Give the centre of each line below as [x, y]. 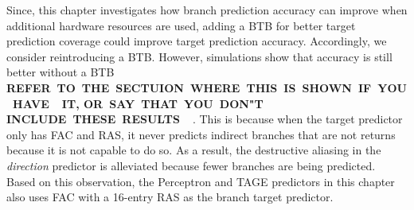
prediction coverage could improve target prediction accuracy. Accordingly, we [197, 41]
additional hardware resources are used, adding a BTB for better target [181, 25]
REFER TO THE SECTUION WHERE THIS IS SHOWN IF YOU [207, 87]
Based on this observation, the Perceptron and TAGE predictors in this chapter [201, 181]
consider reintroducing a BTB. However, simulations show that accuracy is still [199, 56]
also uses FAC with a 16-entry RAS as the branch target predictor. [170, 197]
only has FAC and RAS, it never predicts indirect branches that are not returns [201, 134]
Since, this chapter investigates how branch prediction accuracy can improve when [207, 10]
